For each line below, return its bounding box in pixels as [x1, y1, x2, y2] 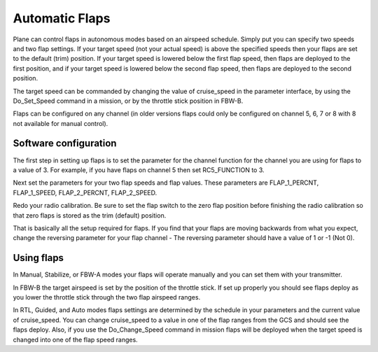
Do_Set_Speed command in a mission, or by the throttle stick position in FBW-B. [13, 97, 244, 105]
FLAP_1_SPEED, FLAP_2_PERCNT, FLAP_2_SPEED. [13, 188, 157, 197]
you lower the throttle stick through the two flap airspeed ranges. [13, 293, 201, 301]
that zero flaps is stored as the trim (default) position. [13, 211, 167, 220]
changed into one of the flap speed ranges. [13, 335, 138, 344]
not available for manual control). [13, 119, 108, 127]
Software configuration [13, 137, 117, 150]
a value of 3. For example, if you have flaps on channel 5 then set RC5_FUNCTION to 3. [13, 165, 265, 174]
